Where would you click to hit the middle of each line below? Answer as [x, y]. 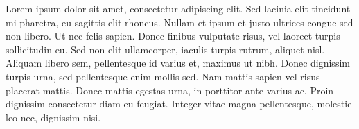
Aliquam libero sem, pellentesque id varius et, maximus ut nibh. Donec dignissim [178, 63]
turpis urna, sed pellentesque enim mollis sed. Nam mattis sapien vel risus [163, 76]
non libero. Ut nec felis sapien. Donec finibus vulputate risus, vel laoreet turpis [173, 36]
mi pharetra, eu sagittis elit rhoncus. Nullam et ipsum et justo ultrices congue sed [179, 22]
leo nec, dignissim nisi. [53, 117]
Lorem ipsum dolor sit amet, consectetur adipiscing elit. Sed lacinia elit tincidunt [178, 8]
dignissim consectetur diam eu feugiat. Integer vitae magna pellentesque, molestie [179, 104]
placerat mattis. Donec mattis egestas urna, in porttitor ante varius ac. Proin [170, 90]
